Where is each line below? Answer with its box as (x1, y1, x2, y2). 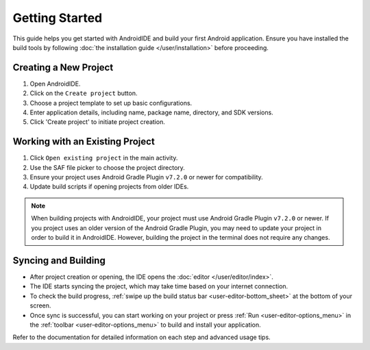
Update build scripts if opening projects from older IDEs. (29, 182, 189, 191)
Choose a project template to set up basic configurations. (29, 99, 193, 107)
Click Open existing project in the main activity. (29, 154, 178, 162)
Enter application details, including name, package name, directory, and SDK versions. (29, 108, 273, 116)
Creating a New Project (12, 62, 114, 73)
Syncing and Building (12, 254, 106, 266)
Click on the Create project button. (29, 89, 138, 97)
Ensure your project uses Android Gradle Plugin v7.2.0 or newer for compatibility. (29, 173, 263, 182)
